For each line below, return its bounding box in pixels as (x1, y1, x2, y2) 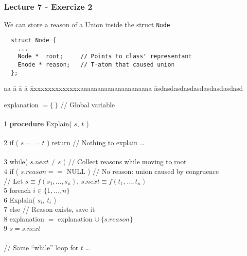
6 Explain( (4, 194, 35, 205)
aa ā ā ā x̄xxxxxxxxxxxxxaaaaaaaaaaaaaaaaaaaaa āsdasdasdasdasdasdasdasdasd (4, 83, 243, 93)
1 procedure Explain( (4, 118, 72, 128)
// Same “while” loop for (4, 242, 79, 252)
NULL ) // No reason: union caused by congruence (67, 166, 219, 176)
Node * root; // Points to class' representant (18, 53, 192, 60)
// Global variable (60, 99, 115, 109)
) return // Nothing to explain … (47, 137, 145, 148)
